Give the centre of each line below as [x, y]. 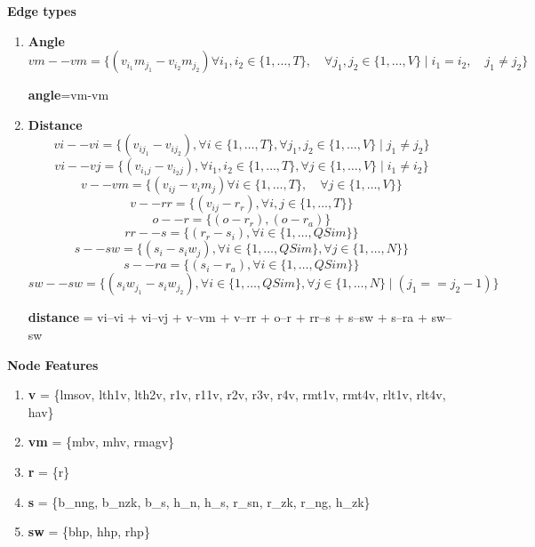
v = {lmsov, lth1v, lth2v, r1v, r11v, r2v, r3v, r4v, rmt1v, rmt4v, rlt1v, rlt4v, [237, 394]
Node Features [53, 364]
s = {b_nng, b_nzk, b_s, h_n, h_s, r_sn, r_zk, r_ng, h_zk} [199, 501]
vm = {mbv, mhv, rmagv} [101, 442]
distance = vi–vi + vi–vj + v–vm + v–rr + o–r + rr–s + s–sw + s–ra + [228, 317]
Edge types [42, 11]
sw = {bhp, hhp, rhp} [89, 531]
